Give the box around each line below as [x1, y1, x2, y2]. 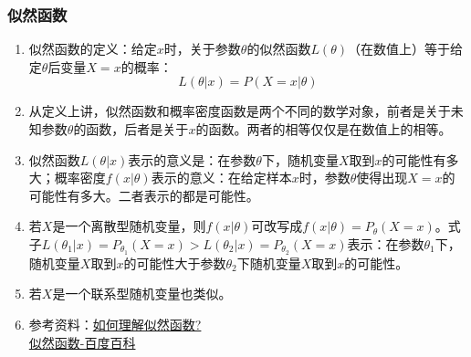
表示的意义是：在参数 [128, 150, 256, 169]
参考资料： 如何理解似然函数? [28, 315, 202, 334]
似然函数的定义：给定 [28, 39, 157, 58]
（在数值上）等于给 [347, 39, 463, 58]
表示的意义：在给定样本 [151, 168, 292, 187]
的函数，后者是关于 [73, 120, 189, 138]
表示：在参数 [347, 234, 424, 253]
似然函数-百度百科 [28, 332, 136, 352]
